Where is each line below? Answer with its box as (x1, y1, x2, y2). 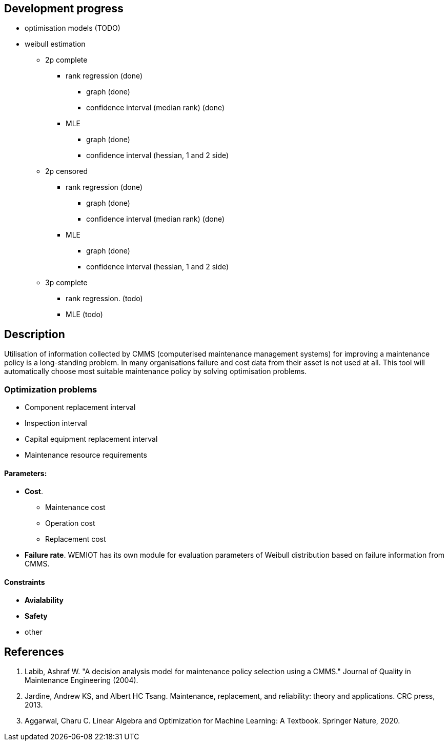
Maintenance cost (45, 503, 106, 512)
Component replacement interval (25, 403, 136, 412)
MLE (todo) (66, 310, 103, 319)
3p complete (45, 278, 88, 287)
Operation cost (45, 519, 95, 528)
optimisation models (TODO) (25, 24, 120, 33)
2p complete (45, 55, 88, 65)
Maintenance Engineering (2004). (25, 676, 138, 685)
